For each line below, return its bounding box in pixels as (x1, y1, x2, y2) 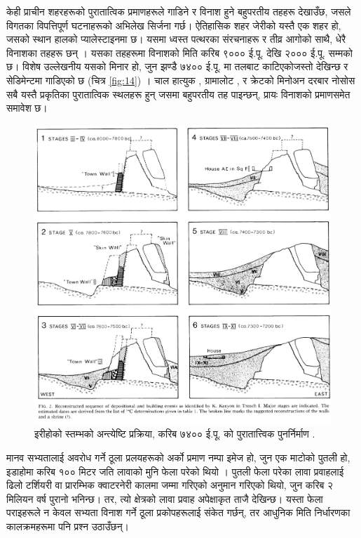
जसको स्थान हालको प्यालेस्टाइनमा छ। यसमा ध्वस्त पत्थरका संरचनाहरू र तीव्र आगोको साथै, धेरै (6, 32, 346, 46)
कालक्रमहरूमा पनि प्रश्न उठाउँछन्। (6, 518, 130, 533)
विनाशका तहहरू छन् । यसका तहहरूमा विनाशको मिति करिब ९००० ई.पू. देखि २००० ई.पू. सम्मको (6, 45, 353, 60)
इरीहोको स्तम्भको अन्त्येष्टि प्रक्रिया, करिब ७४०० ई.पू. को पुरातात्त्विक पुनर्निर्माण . (34, 426, 315, 441)
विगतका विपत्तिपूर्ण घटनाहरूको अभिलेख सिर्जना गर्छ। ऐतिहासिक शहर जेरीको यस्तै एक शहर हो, (6, 18, 341, 32)
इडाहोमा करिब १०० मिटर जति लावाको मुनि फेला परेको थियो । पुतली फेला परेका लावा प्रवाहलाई (6, 464, 344, 478)
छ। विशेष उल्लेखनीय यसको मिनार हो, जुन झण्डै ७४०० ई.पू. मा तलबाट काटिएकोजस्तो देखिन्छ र (6, 59, 348, 74)
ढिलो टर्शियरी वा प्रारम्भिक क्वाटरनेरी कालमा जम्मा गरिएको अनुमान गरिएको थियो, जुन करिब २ (6, 478, 334, 492)
